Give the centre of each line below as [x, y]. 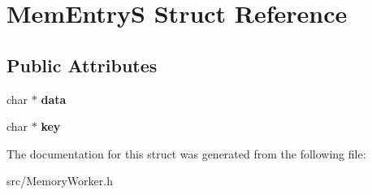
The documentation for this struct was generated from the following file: [186, 153]
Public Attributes [82, 65]
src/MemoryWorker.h [60, 181]
